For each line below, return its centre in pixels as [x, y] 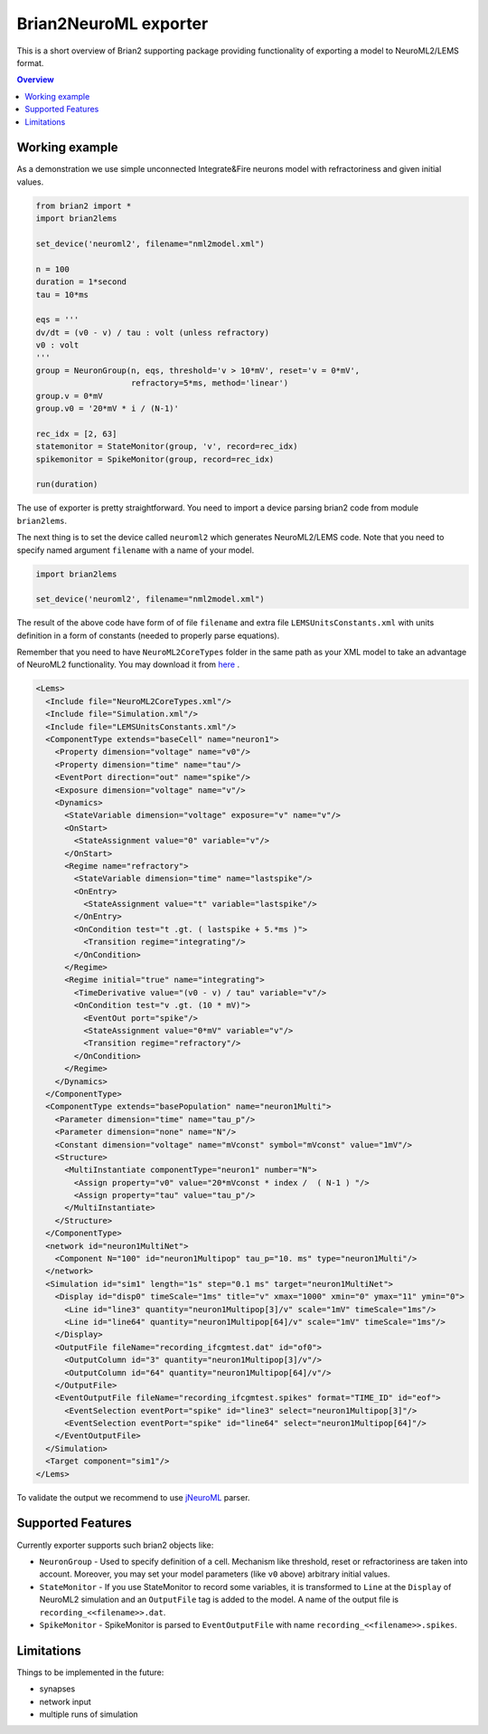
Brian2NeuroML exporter [113, 24]
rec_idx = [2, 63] [76, 433]
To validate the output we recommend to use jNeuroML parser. [133, 1497]
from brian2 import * [84, 205]
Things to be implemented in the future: [90, 1672]
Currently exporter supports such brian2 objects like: [115, 1545]
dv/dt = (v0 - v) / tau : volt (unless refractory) [153, 332]
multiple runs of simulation [89, 1714]
